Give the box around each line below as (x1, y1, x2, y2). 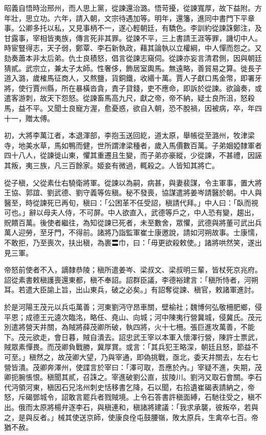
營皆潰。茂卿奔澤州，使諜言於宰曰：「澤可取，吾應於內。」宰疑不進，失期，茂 (4, 361, 262, 372)
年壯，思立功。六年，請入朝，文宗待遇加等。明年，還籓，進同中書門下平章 (4, 12, 255, 23)
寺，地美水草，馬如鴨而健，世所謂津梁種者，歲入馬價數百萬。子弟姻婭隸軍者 (4, 140, 262, 150)
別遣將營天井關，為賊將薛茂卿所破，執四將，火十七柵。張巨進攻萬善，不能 (4, 322, 255, 332)
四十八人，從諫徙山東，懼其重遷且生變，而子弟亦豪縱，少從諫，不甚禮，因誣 (4, 150, 262, 161)
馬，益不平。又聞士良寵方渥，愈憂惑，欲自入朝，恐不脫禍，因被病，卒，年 (4, 102, 255, 113)
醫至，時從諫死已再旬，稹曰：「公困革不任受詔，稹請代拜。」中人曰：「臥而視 (4, 197, 258, 208)
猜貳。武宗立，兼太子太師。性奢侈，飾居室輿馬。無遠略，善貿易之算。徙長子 (4, 62, 262, 73)
